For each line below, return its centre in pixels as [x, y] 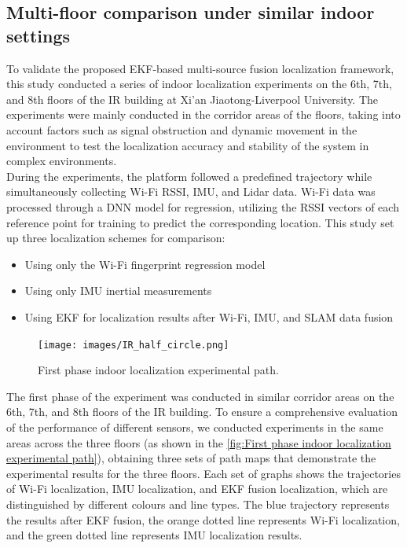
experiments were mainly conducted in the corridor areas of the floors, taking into [203, 114]
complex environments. [62, 161]
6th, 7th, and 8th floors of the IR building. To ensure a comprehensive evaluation [202, 412]
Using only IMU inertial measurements [118, 291]
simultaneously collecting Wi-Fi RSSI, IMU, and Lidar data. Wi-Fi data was [191, 191]
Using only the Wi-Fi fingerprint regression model [145, 264]
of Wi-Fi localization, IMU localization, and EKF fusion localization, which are [197, 489]
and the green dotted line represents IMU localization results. [154, 535]
